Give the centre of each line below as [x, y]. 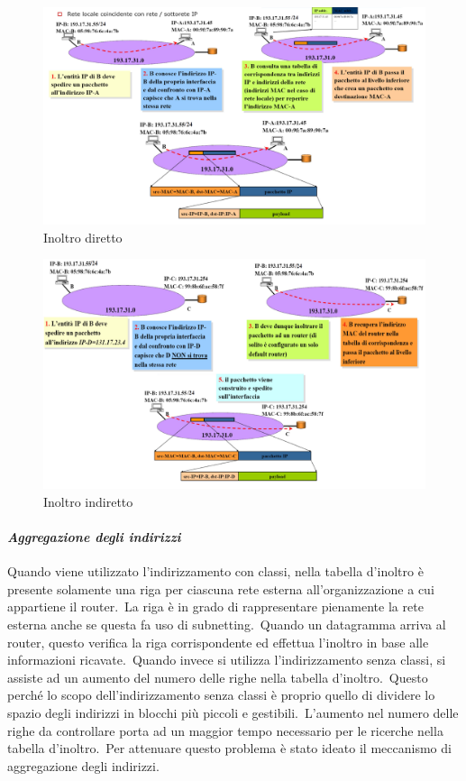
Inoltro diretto [83, 237]
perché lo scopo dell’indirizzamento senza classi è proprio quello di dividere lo [221, 695]
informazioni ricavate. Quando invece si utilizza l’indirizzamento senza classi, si [227, 660]
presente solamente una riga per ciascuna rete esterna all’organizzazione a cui [221, 588]
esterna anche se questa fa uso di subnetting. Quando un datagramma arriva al [227, 624]
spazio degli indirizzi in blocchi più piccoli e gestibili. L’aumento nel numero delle [233, 712]
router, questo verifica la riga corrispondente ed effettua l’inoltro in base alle [218, 642]
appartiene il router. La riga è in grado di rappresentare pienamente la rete [215, 606]
